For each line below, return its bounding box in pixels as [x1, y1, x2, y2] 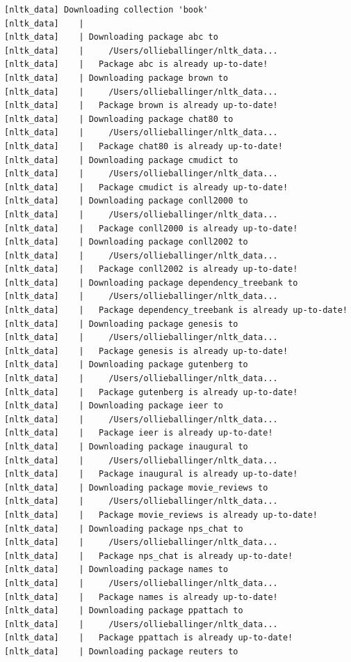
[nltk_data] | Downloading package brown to [4, 72, 229, 83]
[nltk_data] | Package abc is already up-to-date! [4, 59, 268, 70]
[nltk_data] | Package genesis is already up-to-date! [4, 346, 288, 356]
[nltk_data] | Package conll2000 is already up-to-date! [4, 223, 298, 233]
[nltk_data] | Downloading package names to [4, 564, 229, 575]
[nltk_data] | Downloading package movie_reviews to [4, 482, 268, 493]
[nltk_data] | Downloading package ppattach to [4, 606, 243, 616]
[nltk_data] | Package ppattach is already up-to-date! [4, 633, 293, 643]
